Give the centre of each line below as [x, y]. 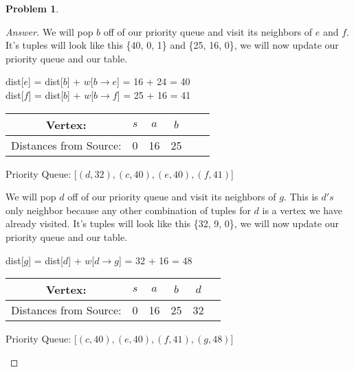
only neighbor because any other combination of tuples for [128, 210]
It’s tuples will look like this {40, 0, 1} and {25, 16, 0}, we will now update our [172, 45]
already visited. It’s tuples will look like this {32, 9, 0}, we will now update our [172, 223]
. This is [301, 197]
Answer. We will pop [49, 31]
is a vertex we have [302, 210]
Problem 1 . [32, 8]
